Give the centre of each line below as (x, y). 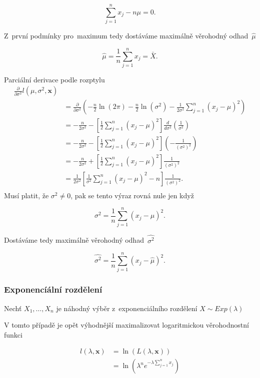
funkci (13, 334)
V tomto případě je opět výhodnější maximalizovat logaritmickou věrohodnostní (126, 325)
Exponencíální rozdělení (53, 289)
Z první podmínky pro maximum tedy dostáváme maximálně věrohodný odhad (126, 36)
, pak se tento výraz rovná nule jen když (132, 195)
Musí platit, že (26, 195)
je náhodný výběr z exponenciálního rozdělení (127, 308)
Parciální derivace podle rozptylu (54, 79)
